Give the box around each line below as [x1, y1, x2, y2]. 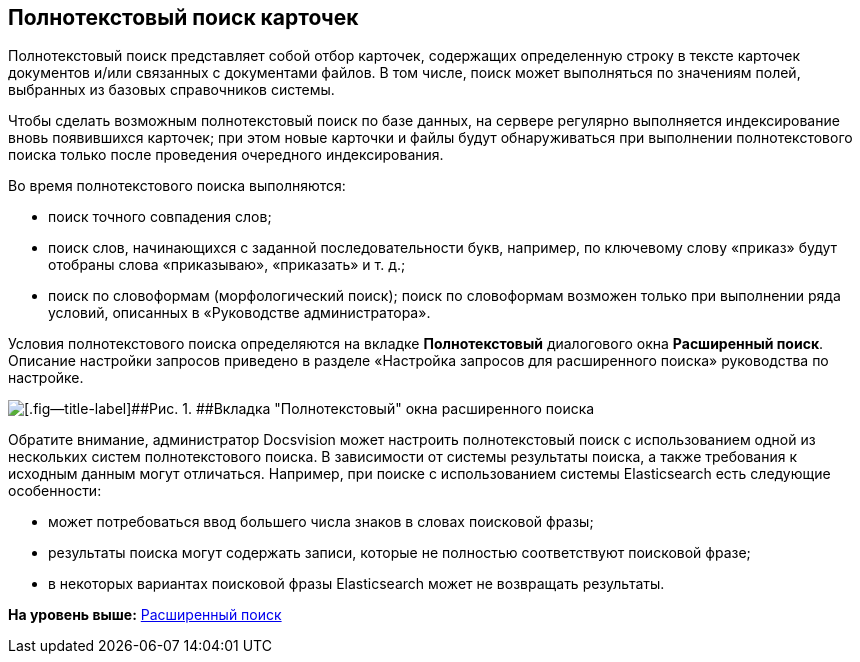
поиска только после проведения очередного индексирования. [8, 146, 444, 164]
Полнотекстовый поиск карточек [8, 5, 359, 30]
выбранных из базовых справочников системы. [8, 81, 335, 99]
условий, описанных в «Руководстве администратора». [48, 304, 431, 322]
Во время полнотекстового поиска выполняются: [8, 177, 346, 195]
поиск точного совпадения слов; [48, 208, 272, 226]
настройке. [8, 369, 84, 387]
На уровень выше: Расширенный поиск [8, 606, 282, 624]
